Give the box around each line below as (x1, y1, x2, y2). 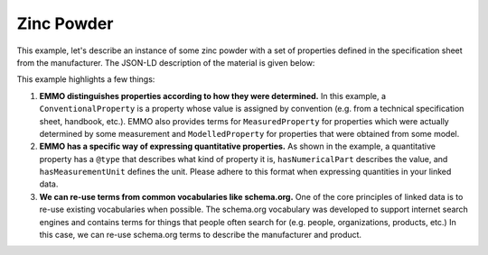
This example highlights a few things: (16, 74, 155, 85)
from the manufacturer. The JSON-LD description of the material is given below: (16, 57, 315, 68)
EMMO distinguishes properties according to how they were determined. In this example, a (39, 90, 387, 101)
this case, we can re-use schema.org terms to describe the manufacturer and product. (39, 230, 361, 241)
